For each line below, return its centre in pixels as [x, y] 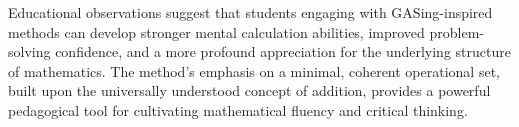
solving [29, 51]
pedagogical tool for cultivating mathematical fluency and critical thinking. [238, 109]
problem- [456, 31]
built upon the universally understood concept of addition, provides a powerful [249, 90]
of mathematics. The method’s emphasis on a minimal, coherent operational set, [254, 70]
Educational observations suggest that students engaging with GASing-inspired [250, 12]
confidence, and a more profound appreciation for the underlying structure [283, 51]
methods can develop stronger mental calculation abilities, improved [216, 31]
